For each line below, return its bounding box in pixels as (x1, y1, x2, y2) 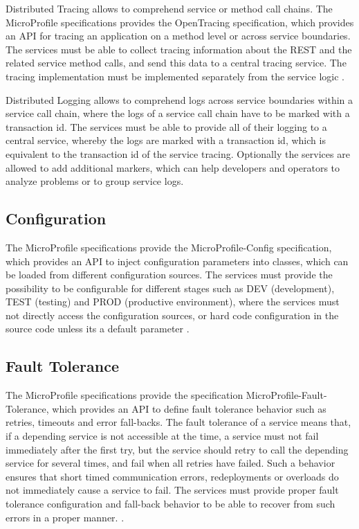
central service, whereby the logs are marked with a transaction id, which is (6, 133, 326, 147)
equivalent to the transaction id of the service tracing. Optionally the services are (6, 146, 350, 161)
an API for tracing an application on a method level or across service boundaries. (6, 28, 351, 43)
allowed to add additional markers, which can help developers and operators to (6, 160, 340, 174)
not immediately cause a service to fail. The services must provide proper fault (6, 483, 339, 497)
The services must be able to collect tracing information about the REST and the (6, 42, 352, 56)
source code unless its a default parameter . (6, 321, 190, 336)
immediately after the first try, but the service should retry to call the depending (6, 442, 349, 456)
